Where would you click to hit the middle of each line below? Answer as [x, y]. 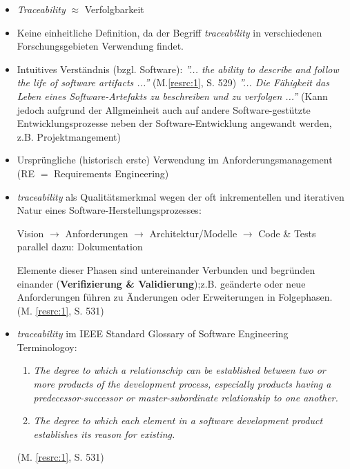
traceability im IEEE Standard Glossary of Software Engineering [153, 333]
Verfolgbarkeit [114, 9]
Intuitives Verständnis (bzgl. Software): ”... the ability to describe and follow [178, 69]
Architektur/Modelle [193, 233]
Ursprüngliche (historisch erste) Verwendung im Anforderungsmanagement [175, 160]
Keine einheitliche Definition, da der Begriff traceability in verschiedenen [169, 32]
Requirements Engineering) [111, 173]
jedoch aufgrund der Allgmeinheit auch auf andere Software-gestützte [164, 109]
